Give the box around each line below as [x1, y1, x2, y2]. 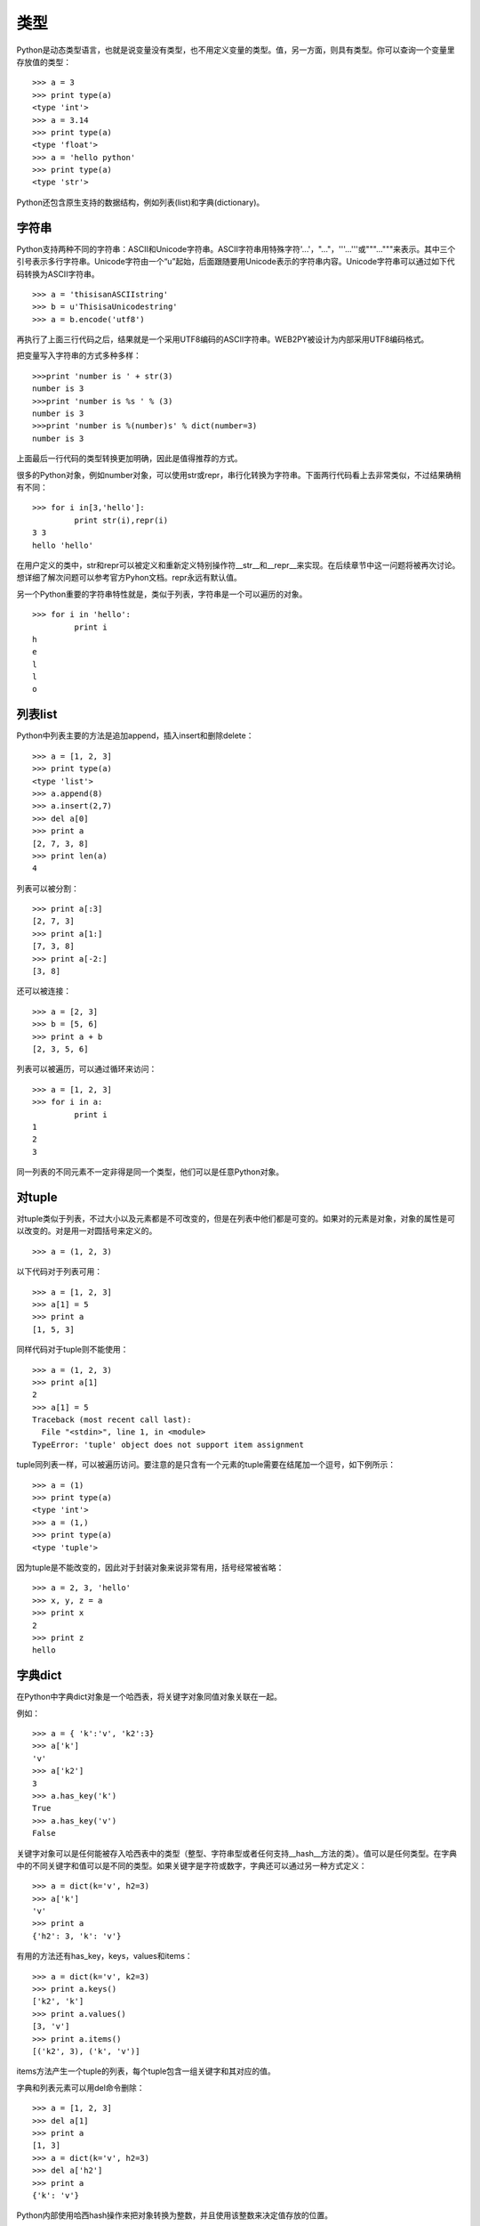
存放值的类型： [16, 56, 71, 67]
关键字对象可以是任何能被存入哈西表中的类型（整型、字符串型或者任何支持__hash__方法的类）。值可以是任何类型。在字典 [16, 1848, 458, 1858]
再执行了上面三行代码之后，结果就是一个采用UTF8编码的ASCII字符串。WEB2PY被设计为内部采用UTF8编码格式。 [16, 334, 429, 345]
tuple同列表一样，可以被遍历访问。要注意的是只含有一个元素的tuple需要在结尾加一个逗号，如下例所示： [16, 1459, 396, 1470]
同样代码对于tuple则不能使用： [16, 1345, 129, 1355]
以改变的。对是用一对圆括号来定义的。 [16, 1225, 157, 1237]
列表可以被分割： [16, 882, 79, 894]
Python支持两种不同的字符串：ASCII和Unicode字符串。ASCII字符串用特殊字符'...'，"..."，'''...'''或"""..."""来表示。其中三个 [16, 243, 456, 254]
